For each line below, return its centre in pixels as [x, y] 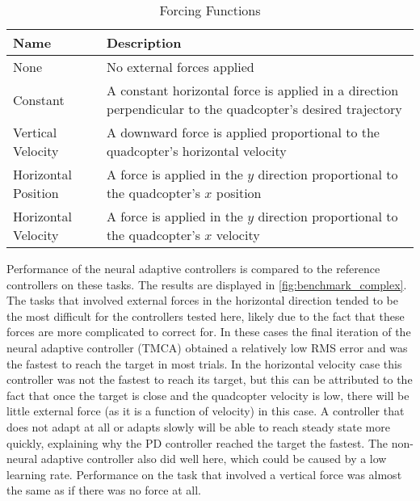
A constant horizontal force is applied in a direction [252, 90]
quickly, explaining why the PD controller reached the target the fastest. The [197, 442]
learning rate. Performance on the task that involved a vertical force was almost [204, 474]
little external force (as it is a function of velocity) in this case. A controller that [206, 411]
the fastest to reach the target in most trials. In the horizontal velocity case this [204, 363]
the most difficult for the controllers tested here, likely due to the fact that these [206, 316]
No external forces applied [180, 67]
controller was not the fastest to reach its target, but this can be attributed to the [210, 379]
